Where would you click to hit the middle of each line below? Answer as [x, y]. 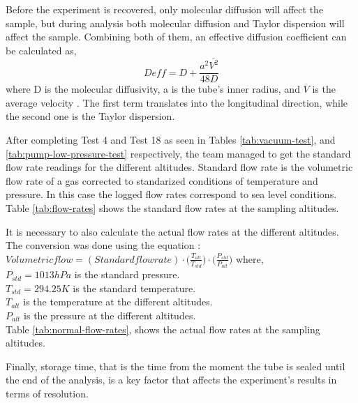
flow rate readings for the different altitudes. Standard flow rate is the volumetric [179, 167]
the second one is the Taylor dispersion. [90, 116]
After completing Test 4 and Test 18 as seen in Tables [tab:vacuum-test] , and [171, 139]
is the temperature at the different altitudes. [118, 302]
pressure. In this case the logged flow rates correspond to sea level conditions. [171, 194]
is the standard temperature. [134, 288]
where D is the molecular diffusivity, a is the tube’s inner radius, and [153, 89]
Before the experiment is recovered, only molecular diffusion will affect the [165, 9]
